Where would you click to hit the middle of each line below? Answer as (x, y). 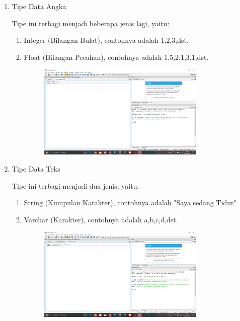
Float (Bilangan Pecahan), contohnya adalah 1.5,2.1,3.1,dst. (116, 57)
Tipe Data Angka (39, 6)
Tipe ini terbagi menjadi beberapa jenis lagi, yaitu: (91, 23)
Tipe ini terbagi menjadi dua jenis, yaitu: (75, 185)
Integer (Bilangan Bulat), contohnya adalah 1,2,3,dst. (106, 40)
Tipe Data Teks (36, 169)
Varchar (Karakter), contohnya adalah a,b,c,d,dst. (101, 219)
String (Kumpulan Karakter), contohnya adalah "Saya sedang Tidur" (130, 203)
